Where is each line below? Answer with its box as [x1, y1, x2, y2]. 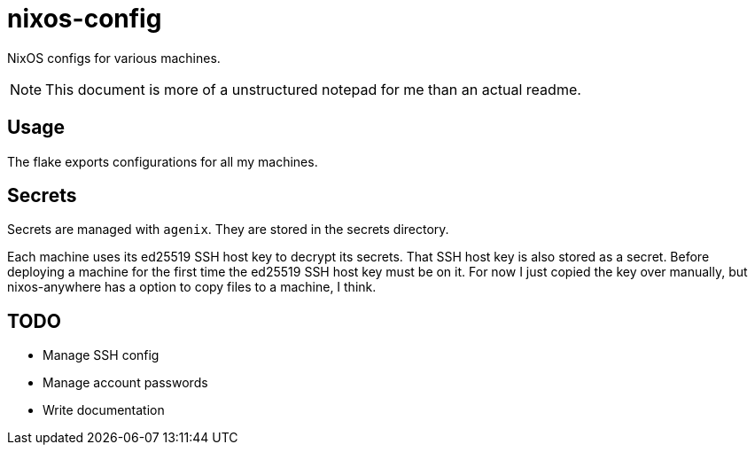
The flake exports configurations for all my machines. [7, 153, 318, 169]
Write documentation [43, 402, 165, 418]
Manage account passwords [43, 375, 208, 391]
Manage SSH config [43, 347, 160, 363]
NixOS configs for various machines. [7, 50, 221, 66]
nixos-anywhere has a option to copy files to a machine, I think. [7, 279, 377, 295]
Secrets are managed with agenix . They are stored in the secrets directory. [7, 222, 449, 238]
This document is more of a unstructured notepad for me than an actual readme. [45, 80, 581, 98]
